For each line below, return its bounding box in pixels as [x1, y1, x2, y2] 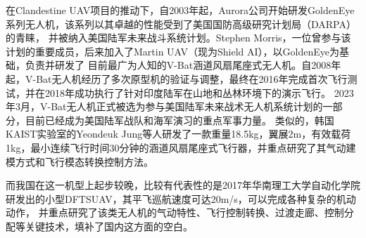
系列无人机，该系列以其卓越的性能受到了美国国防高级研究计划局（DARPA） [6, 16, 356, 31]
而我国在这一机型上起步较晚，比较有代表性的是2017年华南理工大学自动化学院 [6, 178, 360, 192]
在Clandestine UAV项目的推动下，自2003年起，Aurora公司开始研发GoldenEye [6, 3, 355, 17]
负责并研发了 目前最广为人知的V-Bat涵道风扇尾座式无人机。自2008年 [25, 58, 341, 72]
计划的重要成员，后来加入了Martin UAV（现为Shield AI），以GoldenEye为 [6, 44, 340, 58]
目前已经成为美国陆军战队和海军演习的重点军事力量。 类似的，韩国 [25, 112, 334, 127]
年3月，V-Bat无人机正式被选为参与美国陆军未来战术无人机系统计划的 [6, 99, 323, 114]
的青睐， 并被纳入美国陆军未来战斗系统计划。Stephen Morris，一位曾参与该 [6, 30, 351, 45]
